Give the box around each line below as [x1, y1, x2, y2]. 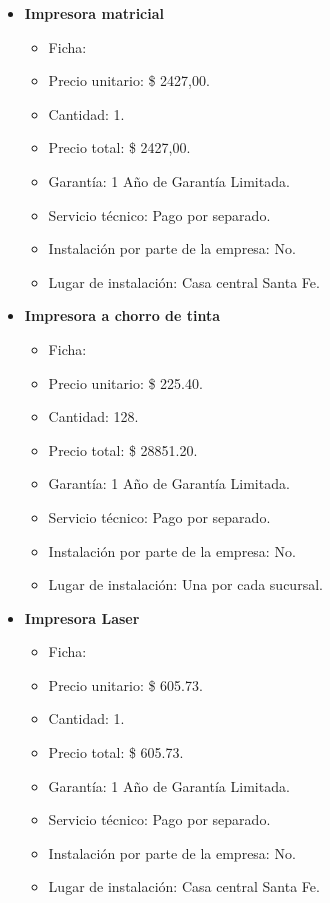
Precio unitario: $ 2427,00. [48, 70, 210, 91]
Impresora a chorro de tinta [24, 305, 221, 326]
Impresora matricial [24, 3, 165, 23]
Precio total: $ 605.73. [48, 742, 184, 763]
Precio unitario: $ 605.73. [48, 674, 203, 695]
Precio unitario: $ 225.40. [48, 372, 203, 393]
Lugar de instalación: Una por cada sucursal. [48, 574, 323, 595]
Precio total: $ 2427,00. [48, 137, 191, 158]
